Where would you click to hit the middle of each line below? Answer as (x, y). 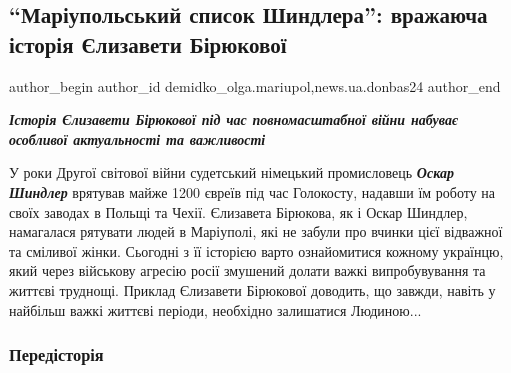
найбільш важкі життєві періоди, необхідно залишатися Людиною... (215, 309)
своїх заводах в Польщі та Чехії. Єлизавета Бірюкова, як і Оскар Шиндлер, (238, 211)
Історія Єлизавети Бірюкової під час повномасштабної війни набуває (233, 119)
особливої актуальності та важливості (137, 138)
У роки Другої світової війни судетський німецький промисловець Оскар (231, 172)
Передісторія (56, 354)
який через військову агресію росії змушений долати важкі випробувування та (247, 270)
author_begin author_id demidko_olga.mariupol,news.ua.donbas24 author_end (255, 85)
